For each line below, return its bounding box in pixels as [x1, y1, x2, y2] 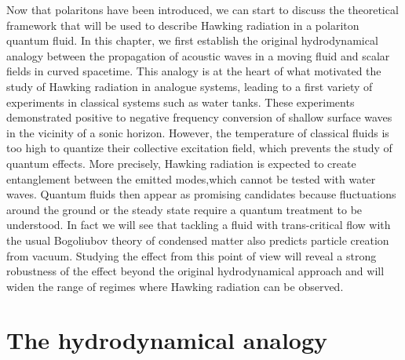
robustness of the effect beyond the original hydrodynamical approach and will [6, 263, 385, 279]
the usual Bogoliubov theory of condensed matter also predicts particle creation [6, 231, 389, 248]
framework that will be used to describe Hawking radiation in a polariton [6, 16, 359, 33]
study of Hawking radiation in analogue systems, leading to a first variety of [6, 78, 373, 94]
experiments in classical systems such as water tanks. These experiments [6, 93, 355, 110]
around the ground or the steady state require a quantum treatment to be [6, 201, 363, 217]
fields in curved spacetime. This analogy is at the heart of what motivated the [6, 63, 381, 79]
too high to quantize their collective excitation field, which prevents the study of [6, 140, 392, 156]
